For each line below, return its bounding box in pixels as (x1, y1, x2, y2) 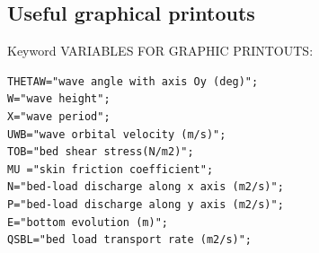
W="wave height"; (7, 92, 111, 106)
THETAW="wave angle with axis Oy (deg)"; (7, 74, 259, 88)
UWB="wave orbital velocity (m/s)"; (7, 127, 226, 141)
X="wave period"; (7, 109, 111, 123)
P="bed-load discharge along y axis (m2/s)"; (7, 197, 284, 211)
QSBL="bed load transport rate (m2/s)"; (7, 233, 253, 247)
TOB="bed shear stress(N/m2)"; (7, 145, 194, 159)
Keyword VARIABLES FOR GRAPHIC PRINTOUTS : (7, 41, 314, 60)
